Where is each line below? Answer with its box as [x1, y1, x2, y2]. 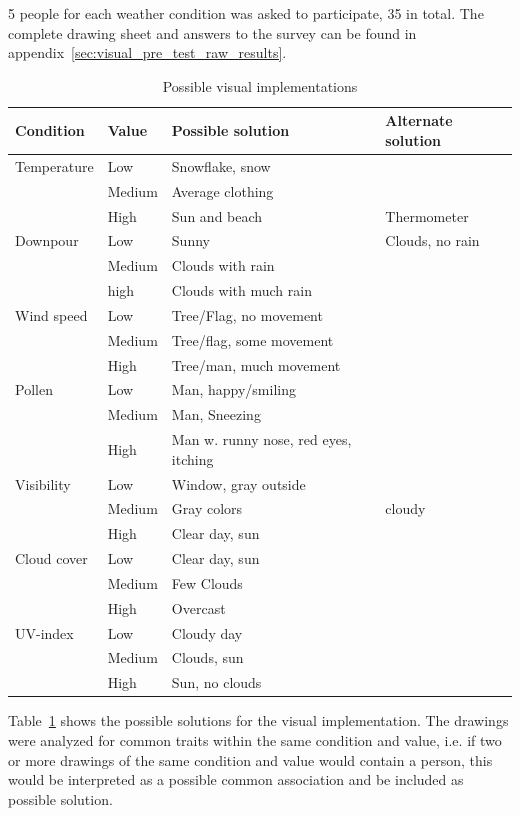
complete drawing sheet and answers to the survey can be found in [8, 22, 417, 43]
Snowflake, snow [171, 155, 271, 176]
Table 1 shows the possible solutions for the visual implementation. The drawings [8, 710, 509, 731]
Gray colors [171, 498, 243, 519]
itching [171, 448, 214, 469]
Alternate [385, 110, 453, 131]
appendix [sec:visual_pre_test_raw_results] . [8, 42, 287, 63]
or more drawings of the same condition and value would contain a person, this [8, 749, 493, 770]
